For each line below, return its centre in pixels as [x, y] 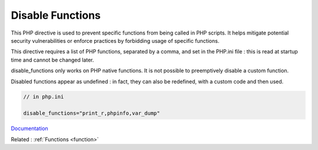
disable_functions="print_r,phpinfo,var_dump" [92, 113]
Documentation [29, 128]
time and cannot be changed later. [52, 60]
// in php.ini [44, 97]
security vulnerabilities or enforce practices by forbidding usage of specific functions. [115, 40]
